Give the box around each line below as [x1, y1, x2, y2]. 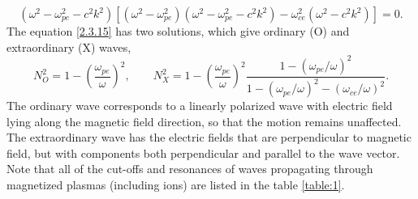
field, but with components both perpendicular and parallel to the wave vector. [6, 144, 400, 161]
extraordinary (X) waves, [6, 38, 131, 55]
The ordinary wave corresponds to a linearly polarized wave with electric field [6, 97, 393, 114]
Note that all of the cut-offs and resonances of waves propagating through [6, 160, 373, 177]
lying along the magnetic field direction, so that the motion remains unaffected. [6, 112, 402, 129]
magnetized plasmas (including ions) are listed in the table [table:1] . [6, 176, 345, 193]
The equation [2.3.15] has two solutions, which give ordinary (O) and [6, 23, 350, 39]
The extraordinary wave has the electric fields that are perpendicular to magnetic [6, 129, 412, 146]
